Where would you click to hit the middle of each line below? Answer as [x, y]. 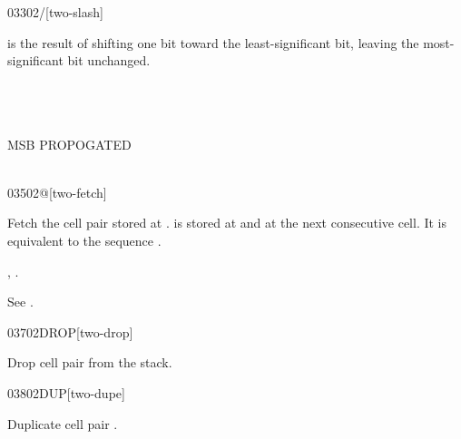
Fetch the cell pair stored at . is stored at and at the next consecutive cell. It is [227, 223]
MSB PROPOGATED [69, 144]
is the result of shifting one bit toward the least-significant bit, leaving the [213, 42]
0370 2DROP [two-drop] [70, 332]
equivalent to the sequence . [84, 240]
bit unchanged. [109, 60]
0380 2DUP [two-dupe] [66, 392]
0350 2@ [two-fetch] [57, 192]
